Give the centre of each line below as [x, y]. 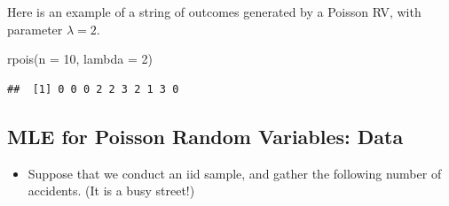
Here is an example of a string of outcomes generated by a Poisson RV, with [214, 11]
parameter [35, 29]
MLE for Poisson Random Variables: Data [205, 136]
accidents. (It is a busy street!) [111, 191]
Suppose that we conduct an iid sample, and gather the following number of [235, 173]
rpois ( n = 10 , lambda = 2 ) [80, 59]
